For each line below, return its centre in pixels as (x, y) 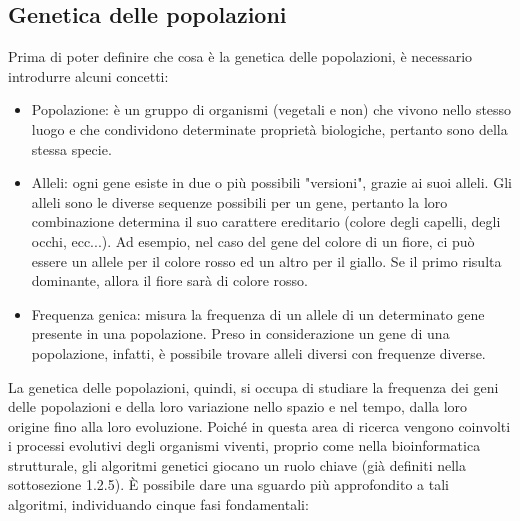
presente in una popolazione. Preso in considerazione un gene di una (240, 333)
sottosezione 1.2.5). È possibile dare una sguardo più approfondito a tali (228, 484)
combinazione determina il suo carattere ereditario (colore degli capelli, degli (266, 221)
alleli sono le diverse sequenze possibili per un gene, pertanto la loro (239, 201)
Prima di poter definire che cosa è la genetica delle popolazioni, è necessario (240, 56)
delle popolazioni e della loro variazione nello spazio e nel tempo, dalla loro (238, 406)
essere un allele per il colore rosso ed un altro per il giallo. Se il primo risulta (266, 260)
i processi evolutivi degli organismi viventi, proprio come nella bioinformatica (244, 445)
